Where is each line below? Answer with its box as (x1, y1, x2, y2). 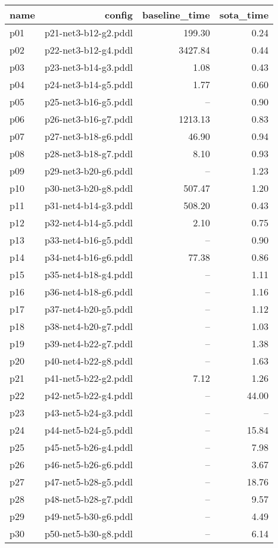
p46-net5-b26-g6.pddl (44, 457, 133, 471)
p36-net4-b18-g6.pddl (44, 285, 133, 298)
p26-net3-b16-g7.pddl (44, 112, 133, 126)
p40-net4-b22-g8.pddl (44, 354, 133, 368)
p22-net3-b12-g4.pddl (44, 43, 133, 57)
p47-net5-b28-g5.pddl (44, 475, 133, 488)
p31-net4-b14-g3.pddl (44, 198, 133, 212)
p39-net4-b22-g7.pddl (44, 337, 133, 350)
